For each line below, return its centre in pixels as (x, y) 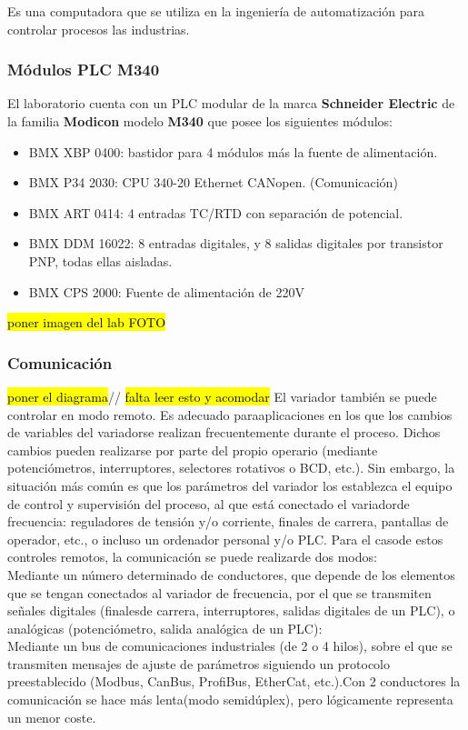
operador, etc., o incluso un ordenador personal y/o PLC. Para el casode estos (225, 539)
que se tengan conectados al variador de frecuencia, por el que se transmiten (219, 592)
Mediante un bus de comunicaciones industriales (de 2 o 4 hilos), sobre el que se (230, 646)
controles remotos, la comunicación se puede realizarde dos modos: (192, 557)
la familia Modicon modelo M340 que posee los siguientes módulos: (200, 121)
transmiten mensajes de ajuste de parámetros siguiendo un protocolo (199, 663)
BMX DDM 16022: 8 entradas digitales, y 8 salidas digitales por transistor (236, 243)
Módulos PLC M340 (84, 70)
